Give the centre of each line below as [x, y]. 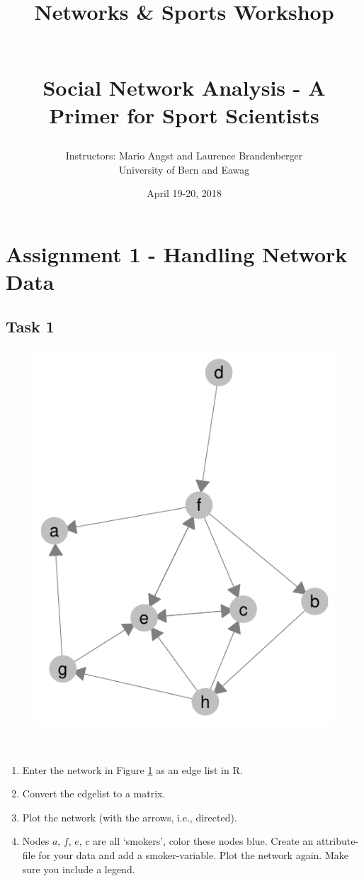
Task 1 [30, 326]
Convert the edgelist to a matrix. [94, 793]
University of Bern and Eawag [184, 169]
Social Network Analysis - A [184, 87]
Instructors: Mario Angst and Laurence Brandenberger [184, 155]
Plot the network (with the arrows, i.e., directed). [130, 817]
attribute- [337, 841]
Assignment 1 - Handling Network [177, 253]
